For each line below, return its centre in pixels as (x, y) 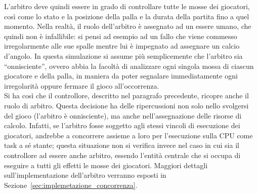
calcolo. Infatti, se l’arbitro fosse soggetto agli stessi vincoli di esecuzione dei (122, 125)
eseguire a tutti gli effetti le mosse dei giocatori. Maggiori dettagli (106, 165)
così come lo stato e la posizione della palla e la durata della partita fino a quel (127, 16)
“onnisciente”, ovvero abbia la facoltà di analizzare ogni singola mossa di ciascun (129, 66)
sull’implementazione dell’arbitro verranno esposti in (85, 175)
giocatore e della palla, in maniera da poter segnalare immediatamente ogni (121, 76)
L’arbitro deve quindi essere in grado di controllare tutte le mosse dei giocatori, (127, 6)
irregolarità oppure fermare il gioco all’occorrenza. (82, 85)
